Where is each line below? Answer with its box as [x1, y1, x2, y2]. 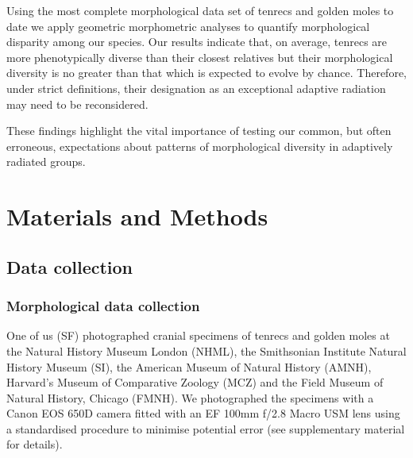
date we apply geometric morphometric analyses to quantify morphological [6, 17, 370, 34]
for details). [6, 436, 63, 452]
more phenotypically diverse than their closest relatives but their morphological [6, 48, 393, 65]
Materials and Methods [6, 200, 268, 233]
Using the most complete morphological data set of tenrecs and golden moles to [6, 2, 394, 18]
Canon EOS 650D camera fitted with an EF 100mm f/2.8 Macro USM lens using [6, 405, 400, 421]
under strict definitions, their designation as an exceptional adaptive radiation [6, 79, 386, 96]
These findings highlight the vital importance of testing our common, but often [6, 122, 392, 139]
